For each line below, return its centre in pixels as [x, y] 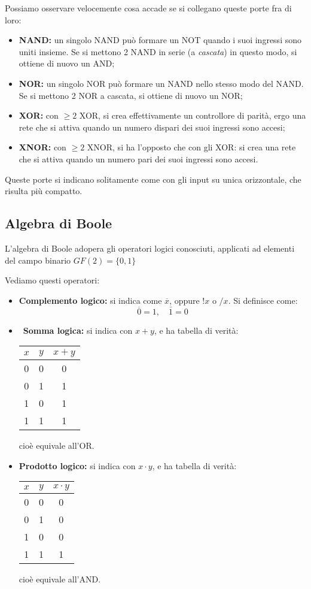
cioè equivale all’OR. [57, 445]
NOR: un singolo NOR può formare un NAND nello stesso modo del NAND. [161, 83]
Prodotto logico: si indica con [77, 465]
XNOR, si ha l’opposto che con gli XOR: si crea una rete [191, 147]
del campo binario [38, 260]
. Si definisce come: [263, 300]
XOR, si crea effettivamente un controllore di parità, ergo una [193, 115]
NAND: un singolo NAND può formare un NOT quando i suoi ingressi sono [160, 40]
